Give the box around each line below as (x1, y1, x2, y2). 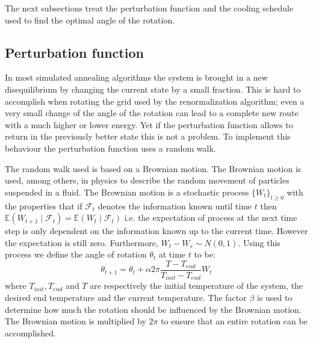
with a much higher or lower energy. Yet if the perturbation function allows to (5, 118, 293, 131)
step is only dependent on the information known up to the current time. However (5, 224, 308, 237)
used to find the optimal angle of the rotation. (5, 13, 175, 26)
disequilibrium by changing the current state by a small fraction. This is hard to (5, 82, 301, 95)
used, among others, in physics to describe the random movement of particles (5, 174, 290, 187)
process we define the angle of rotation (5, 248, 147, 261)
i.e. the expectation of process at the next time (124, 211, 297, 224)
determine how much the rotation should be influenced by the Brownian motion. (5, 303, 302, 315)
